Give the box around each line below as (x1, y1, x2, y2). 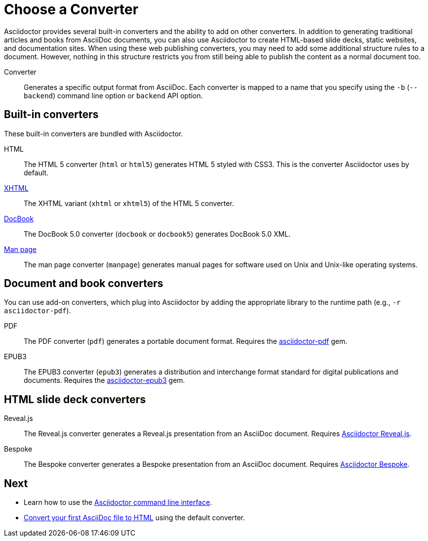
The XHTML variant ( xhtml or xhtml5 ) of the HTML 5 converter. (24, 199, 234, 208)
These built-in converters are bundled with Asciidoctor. (4, 129, 183, 138)
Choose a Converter (4, 1, 139, 18)
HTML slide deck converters (4, 393, 146, 406)
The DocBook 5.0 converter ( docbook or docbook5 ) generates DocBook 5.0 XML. (24, 229, 291, 238)
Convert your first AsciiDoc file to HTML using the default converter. (24, 513, 245, 522)
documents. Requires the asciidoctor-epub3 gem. (24, 376, 185, 385)
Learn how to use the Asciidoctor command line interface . (24, 498, 212, 507)
